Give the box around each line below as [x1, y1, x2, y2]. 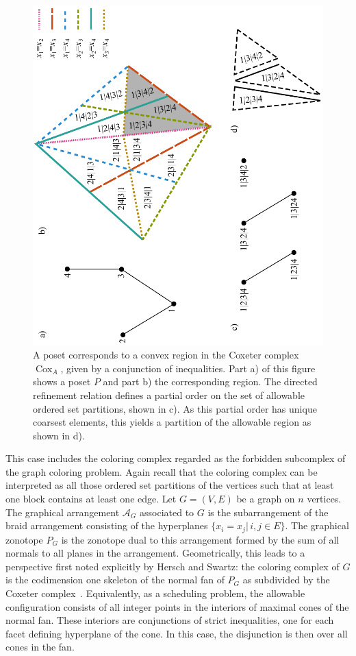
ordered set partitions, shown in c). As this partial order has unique [33, 401, 317, 415]
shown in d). [33, 428, 85, 442]
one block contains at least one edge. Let [5, 491, 177, 506]
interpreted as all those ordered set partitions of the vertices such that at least [5, 478, 334, 492]
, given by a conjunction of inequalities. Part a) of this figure [60, 361, 316, 375]
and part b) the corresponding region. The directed [103, 374, 318, 389]
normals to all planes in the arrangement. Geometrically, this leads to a [5, 546, 305, 560]
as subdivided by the [242, 572, 330, 587]
